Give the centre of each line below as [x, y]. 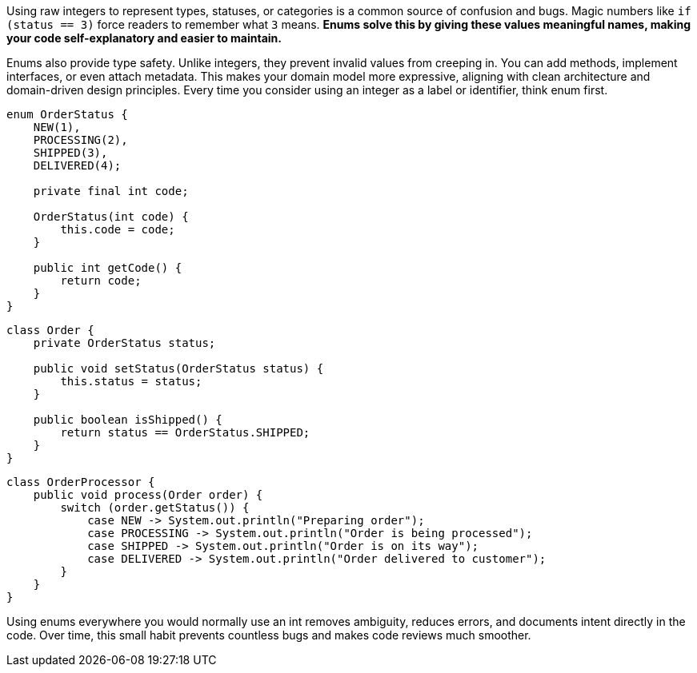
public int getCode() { [108, 268]
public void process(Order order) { [148, 495]
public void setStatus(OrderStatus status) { [178, 368]
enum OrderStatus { [67, 114]
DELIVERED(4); [77, 165]
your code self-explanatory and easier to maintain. [144, 38]
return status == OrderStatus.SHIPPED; [185, 432]
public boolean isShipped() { [128, 420]
